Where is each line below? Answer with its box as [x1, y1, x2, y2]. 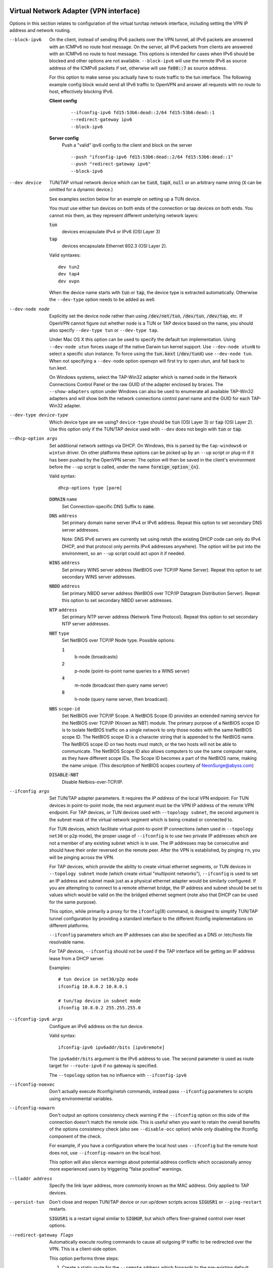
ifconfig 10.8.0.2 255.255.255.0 [58, 1005, 141, 1010]
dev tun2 [58, 264, 80, 270]
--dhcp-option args [9, 436, 58, 441]
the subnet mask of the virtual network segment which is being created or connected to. [49, 817, 234, 823]
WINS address [49, 560, 80, 566]
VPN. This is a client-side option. [49, 1246, 117, 1252]
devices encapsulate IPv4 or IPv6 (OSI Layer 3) [62, 229, 160, 235]
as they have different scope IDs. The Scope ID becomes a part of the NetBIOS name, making [62, 755, 257, 761]
